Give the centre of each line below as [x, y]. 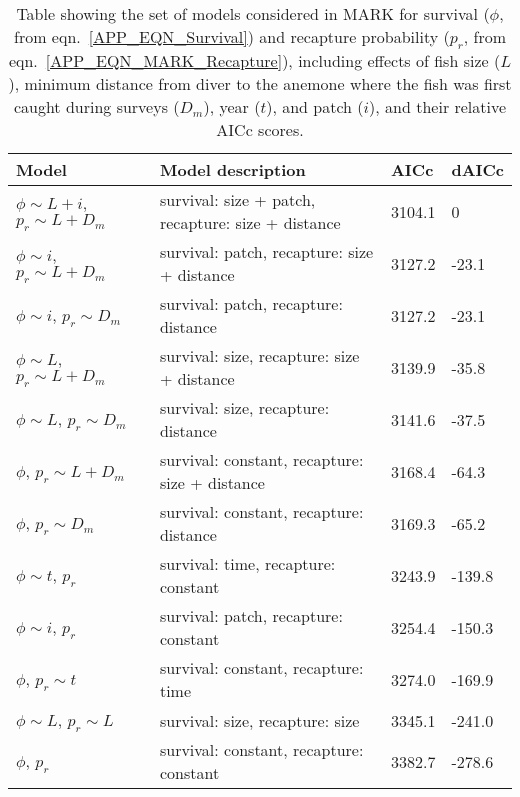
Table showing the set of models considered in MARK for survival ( [253, 13]
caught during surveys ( [96, 107]
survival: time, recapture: [247, 564]
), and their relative [438, 107]
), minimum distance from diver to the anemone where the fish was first [260, 84]
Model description [232, 170]
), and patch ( [315, 107]
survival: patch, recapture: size [266, 252]
